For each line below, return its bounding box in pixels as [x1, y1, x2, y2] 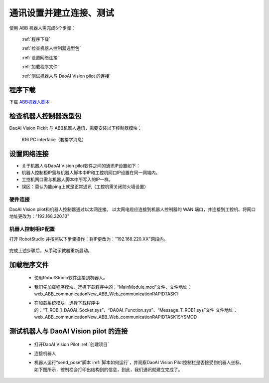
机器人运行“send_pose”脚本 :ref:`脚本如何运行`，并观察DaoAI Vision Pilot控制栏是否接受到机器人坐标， [34, 360, 244, 366]
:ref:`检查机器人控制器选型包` [21, 45, 81, 51]
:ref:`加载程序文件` [21, 64, 59, 70]
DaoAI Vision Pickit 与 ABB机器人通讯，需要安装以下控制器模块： [9, 125, 142, 131]
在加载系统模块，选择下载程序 [34, 300, 96, 306]
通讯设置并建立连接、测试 [9, 7, 115, 18]
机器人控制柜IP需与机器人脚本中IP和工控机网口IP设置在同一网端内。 [21, 170, 160, 176]
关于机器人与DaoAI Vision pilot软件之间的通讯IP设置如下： [21, 163, 140, 169]
